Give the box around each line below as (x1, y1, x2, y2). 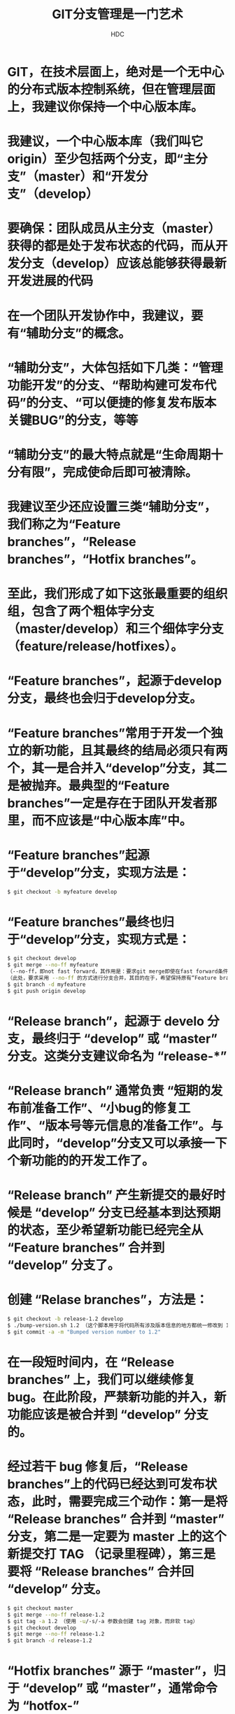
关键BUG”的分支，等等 (7, 412, 138, 428)
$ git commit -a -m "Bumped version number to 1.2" (7, 1328, 161, 1336)
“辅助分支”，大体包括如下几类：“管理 (7, 359, 224, 376)
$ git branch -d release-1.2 (7, 1637, 92, 1644)
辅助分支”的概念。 (26, 325, 131, 341)
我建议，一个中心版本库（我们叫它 (7, 134, 204, 150)
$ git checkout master (7, 1604, 73, 1612)
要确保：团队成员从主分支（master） (7, 221, 221, 236)
